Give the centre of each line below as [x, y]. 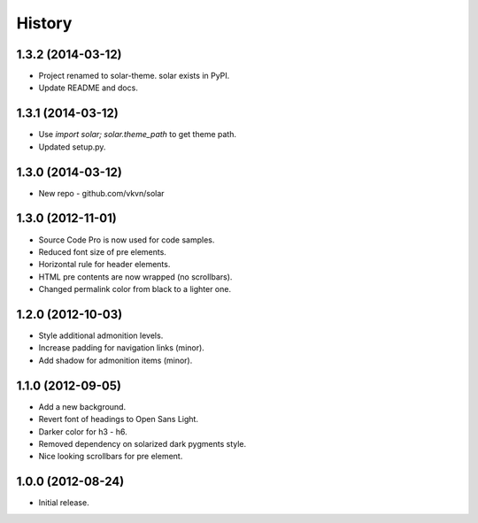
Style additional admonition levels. [101, 335]
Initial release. [64, 503]
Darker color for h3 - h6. [83, 431]
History [44, 23]
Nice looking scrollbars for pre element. [111, 457]
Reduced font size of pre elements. [103, 251]
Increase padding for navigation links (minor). [122, 348]
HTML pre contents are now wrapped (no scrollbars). [135, 277]
